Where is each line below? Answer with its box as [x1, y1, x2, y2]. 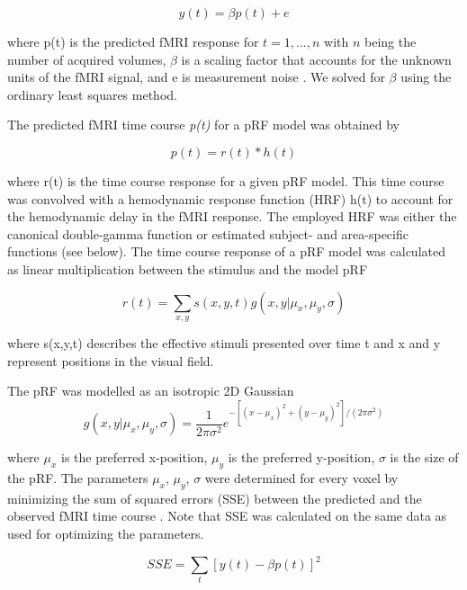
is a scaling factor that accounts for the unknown [181, 49, 452, 68]
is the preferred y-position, [228, 448, 375, 467]
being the [364, 32, 417, 50]
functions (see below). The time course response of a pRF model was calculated [7, 242, 445, 261]
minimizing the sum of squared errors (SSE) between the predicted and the [7, 488, 422, 507]
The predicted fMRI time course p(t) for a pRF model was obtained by [7, 115, 400, 134]
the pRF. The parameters [7, 469, 148, 487]
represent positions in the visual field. [7, 351, 214, 370]
